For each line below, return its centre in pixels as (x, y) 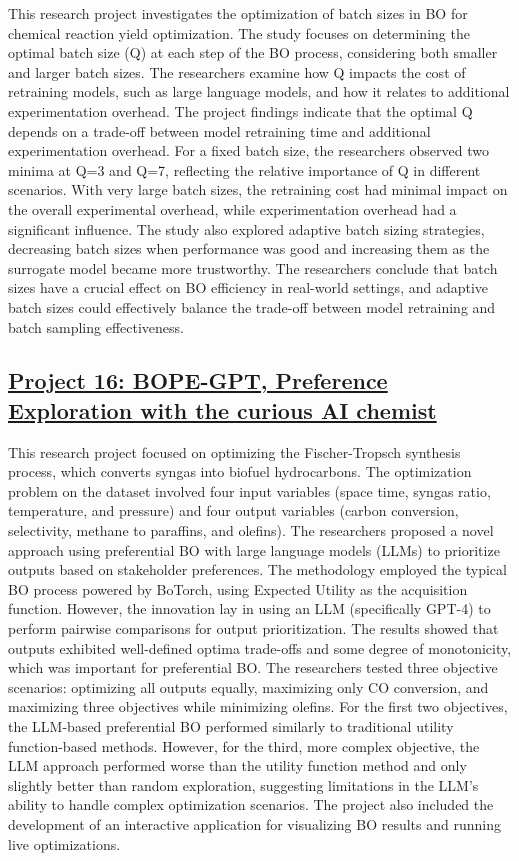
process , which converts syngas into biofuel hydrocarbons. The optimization (240, 471)
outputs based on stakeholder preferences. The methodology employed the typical (257, 569)
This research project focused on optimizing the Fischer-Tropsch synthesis (234, 451)
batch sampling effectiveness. (96, 326)
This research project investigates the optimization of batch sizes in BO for (238, 13)
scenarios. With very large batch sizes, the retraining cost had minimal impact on (258, 189)
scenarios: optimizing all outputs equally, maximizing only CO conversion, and (248, 686)
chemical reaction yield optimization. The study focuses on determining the (239, 32)
